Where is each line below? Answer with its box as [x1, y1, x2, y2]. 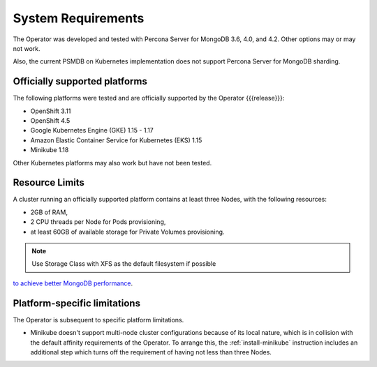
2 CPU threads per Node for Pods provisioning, [30, 218, 166, 226]
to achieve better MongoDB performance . [13, 279, 133, 287]
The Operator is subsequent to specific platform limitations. [13, 315, 184, 324]
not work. [13, 44, 40, 52]
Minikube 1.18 [30, 146, 69, 154]
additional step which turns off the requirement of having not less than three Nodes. [30, 347, 272, 356]
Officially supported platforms [13, 75, 148, 87]
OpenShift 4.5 [30, 117, 71, 125]
